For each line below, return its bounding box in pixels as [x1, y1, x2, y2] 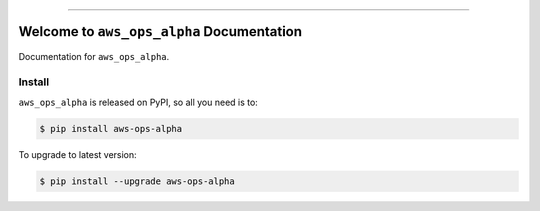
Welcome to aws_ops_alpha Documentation [18, 23, 303, 40]
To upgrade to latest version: [18, 148, 137, 160]
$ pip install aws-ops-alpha [39, 123, 183, 134]
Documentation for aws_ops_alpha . [18, 50, 170, 62]
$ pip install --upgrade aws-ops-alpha [39, 175, 235, 187]
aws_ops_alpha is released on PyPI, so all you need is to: [18, 96, 259, 108]
